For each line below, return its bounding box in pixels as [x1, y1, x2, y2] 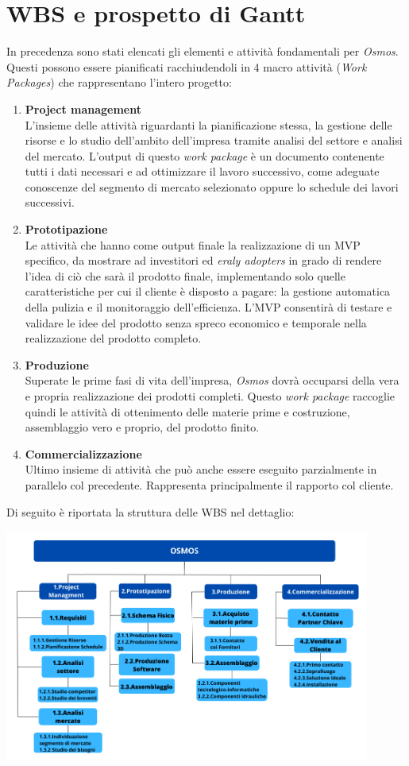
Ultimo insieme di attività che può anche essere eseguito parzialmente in [25, 461, 377, 478]
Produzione [25, 356, 89, 373]
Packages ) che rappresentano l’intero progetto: [6, 74, 232, 91]
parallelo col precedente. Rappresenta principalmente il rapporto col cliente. [25, 476, 394, 493]
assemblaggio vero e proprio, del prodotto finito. [25, 419, 260, 435]
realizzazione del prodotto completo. [25, 330, 202, 346]
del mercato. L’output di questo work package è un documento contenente [25, 147, 384, 164]
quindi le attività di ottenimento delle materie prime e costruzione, [25, 403, 350, 420]
